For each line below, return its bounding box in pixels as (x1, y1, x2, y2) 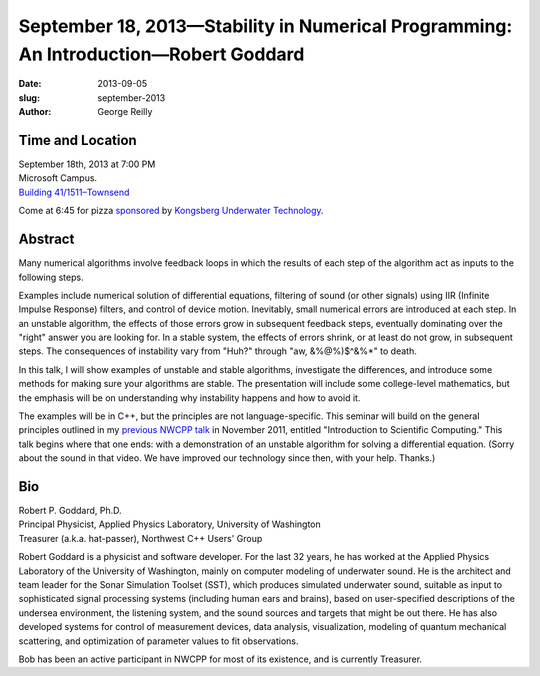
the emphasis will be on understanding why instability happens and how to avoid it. (18, 391, 361, 404)
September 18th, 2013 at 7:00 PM (18, 158, 156, 170)
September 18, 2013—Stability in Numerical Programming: (18, 15, 513, 37)
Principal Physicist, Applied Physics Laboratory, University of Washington (18, 518, 321, 530)
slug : (18, 91, 40, 104)
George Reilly (97, 106, 153, 118)
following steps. (18, 271, 84, 283)
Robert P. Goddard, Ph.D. (18, 505, 122, 517)
